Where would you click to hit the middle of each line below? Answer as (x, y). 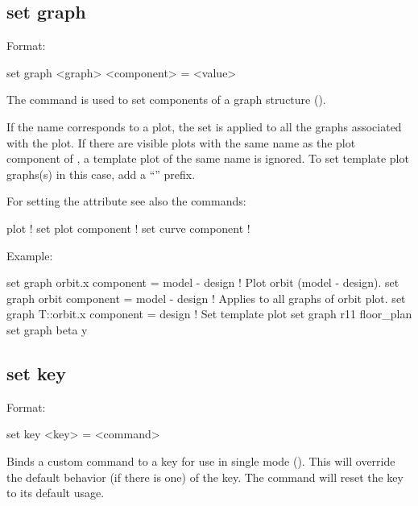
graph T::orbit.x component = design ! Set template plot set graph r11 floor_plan (209, 314)
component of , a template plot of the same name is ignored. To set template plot (208, 158)
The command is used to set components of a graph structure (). (166, 100)
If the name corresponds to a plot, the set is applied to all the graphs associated (204, 126)
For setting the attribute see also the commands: (126, 201)
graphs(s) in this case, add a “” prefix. (101, 174)
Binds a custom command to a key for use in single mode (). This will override (201, 460)
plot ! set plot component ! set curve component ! (128, 228)
